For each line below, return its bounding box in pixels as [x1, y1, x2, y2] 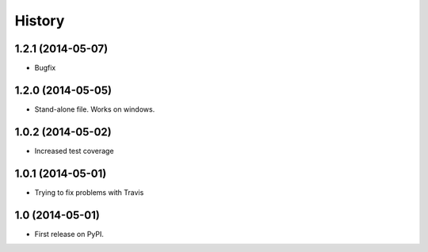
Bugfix [34, 63, 56, 73]
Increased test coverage [34, 146, 114, 155]
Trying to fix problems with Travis [34, 187, 144, 197]
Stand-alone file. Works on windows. [34, 104, 155, 114]
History [14, 12, 65, 29]
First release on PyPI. [34, 229, 105, 239]
